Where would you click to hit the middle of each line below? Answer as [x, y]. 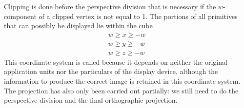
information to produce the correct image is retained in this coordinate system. [122, 81]
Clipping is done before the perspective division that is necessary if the [110, 6]
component [20, 16]
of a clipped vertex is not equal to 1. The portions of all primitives [138, 16]
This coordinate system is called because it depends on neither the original [116, 62]
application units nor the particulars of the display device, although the [111, 71]
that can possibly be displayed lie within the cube [78, 26]
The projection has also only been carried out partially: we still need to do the [121, 90]
